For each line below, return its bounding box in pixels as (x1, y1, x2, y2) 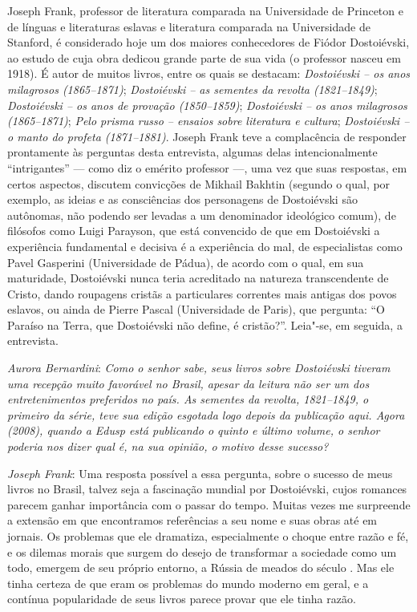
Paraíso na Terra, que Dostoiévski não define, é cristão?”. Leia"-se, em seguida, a (7, 316, 403, 333)
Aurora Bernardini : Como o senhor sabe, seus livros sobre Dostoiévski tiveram (7, 359, 391, 376)
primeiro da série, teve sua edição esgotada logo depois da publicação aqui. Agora (7, 406, 405, 423)
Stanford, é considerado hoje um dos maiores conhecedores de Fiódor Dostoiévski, (7, 34, 410, 51)
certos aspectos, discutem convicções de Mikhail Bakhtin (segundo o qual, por (7, 175, 391, 192)
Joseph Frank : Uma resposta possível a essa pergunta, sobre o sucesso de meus (7, 464, 393, 481)
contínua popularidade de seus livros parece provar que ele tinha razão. (7, 590, 356, 607)
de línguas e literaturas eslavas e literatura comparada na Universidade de (7, 18, 370, 34)
